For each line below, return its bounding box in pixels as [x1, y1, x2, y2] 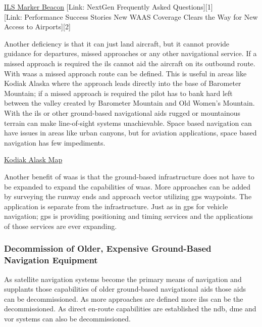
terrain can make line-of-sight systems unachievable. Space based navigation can [4, 117, 252, 128]
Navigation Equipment [4, 254, 98, 266]
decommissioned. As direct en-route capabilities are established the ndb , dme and [4, 303, 256, 314]
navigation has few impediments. [4, 137, 106, 148]
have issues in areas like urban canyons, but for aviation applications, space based [4, 127, 257, 138]
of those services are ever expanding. [4, 220, 117, 231]
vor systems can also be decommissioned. [4, 313, 131, 323]
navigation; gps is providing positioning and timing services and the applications [4, 211, 253, 221]
